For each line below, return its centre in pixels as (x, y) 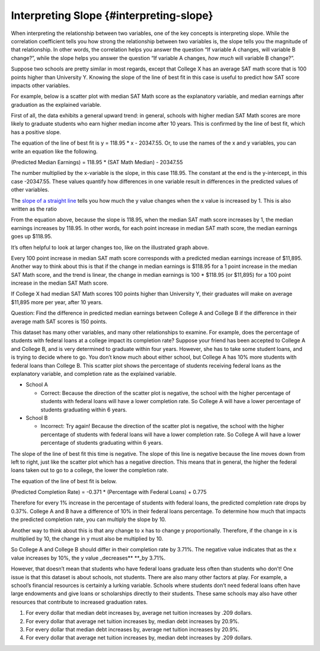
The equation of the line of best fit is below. (64, 481)
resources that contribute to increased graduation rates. (79, 602)
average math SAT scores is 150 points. (59, 321)
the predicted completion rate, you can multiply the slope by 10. (89, 519)
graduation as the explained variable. (56, 104)
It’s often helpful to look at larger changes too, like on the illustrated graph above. (110, 247)
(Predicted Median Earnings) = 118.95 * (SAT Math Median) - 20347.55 (97, 162)
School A (37, 385)
